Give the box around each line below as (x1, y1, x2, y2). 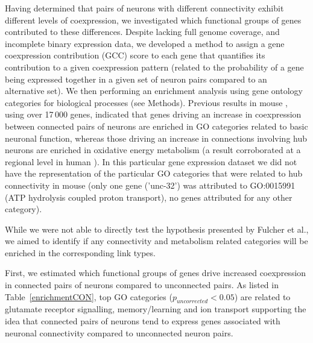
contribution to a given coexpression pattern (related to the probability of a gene (5, 60, 304, 73)
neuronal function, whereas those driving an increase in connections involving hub (5, 131, 308, 144)
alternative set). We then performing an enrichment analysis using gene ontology (5, 84, 303, 97)
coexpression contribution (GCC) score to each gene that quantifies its (5, 49, 265, 61)
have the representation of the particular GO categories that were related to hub (5, 167, 303, 180)
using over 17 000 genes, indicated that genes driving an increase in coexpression (5, 108, 302, 121)
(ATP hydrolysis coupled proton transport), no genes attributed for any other (5, 190, 292, 203)
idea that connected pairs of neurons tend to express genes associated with (5, 315, 280, 327)
